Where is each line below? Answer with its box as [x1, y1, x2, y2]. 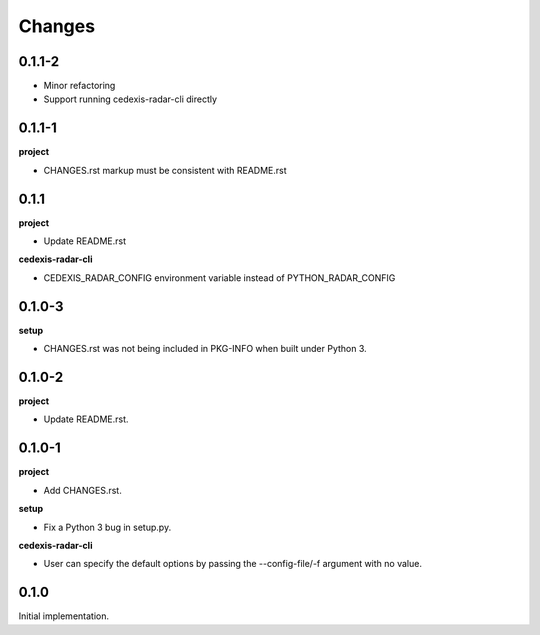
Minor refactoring [43, 80, 116, 92]
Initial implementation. [18, 610, 110, 622]
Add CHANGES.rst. [43, 484, 122, 496]
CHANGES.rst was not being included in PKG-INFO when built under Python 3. [43, 343, 367, 355]
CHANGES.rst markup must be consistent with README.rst [43, 164, 287, 176]
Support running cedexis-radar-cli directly [43, 93, 218, 105]
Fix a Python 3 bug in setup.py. [43, 521, 172, 533]
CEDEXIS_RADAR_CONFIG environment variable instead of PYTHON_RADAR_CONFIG [43, 271, 396, 284]
